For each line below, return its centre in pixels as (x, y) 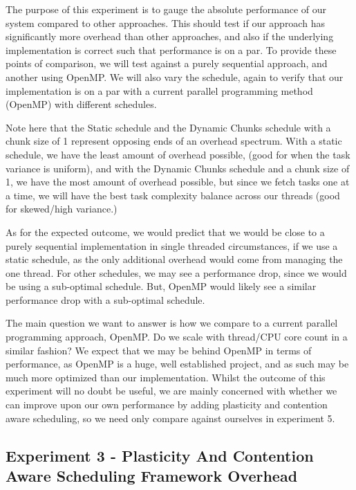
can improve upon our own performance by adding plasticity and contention (167, 405)
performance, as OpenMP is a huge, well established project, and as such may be (177, 364)
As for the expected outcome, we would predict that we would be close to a (165, 232)
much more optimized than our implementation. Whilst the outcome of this (166, 377)
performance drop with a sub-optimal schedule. (105, 299)
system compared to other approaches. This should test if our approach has (165, 22)
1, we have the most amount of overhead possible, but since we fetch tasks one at (178, 182)
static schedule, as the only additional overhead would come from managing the (174, 259)
